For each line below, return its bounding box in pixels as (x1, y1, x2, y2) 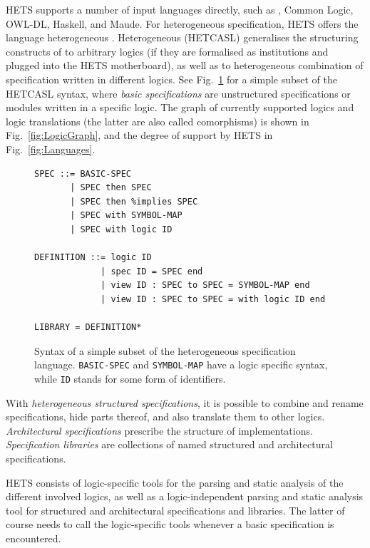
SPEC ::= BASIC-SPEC (34, 168, 132, 179)
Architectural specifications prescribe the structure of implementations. (6, 423, 313, 438)
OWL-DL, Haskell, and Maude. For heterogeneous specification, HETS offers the (6, 16, 359, 31)
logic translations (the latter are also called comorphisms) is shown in (6, 113, 309, 128)
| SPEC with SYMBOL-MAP (70, 210, 183, 221)
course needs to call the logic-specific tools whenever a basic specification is (6, 517, 334, 532)
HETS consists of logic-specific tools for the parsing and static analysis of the (6, 475, 344, 490)
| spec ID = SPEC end (101, 266, 203, 276)
